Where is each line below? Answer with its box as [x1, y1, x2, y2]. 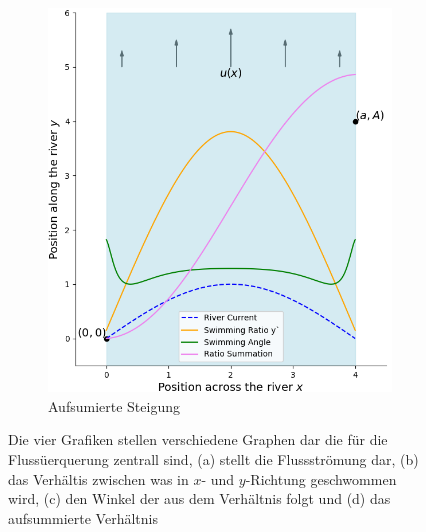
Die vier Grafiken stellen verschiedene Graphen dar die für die [8, 429, 388, 450]
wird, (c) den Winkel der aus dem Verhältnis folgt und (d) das [8, 488, 391, 509]
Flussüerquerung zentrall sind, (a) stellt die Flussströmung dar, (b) [8, 448, 419, 469]
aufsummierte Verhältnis [8, 507, 158, 528]
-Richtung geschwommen [245, 468, 397, 489]
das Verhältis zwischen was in [8, 468, 189, 489]
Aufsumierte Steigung [48, 395, 180, 416]
